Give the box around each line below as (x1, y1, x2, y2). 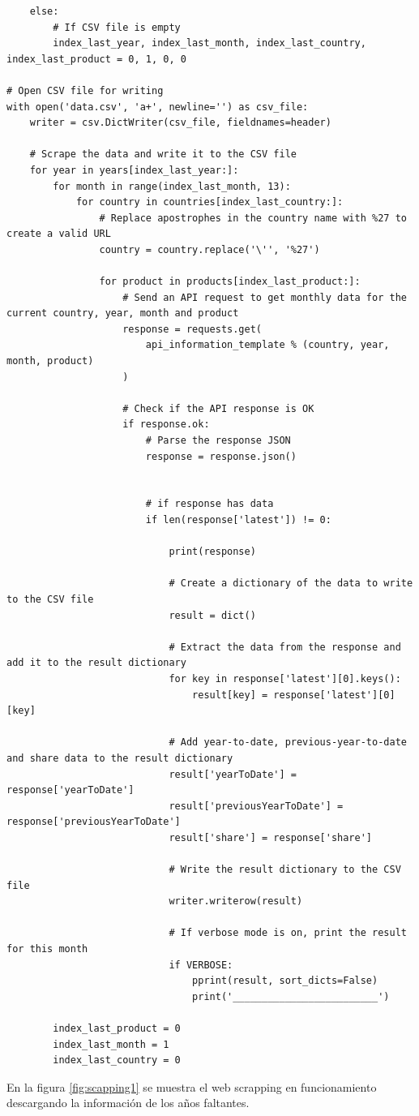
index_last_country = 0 (53, 1054, 181, 1067)
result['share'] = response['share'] (169, 831, 373, 843)
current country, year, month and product (6, 307, 239, 320)
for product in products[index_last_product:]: (99, 276, 361, 288)
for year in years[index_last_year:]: (29, 164, 239, 176)
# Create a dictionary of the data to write (169, 577, 413, 590)
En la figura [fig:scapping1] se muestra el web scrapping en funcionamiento (6, 1078, 377, 1095)
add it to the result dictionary (6, 657, 186, 669)
